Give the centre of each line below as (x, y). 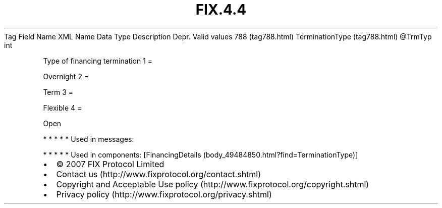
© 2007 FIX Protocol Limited (110, 164)
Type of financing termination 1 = (98, 61)
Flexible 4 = (63, 108)
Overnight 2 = (66, 76)
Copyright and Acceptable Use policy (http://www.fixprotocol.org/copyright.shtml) (213, 184)
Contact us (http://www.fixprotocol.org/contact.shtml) (159, 174)
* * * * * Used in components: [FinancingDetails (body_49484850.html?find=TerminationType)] (201, 154)
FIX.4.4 (221, 10)
